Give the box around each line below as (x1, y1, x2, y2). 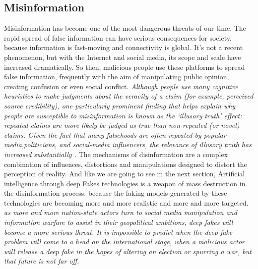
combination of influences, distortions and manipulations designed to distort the (4, 159, 247, 169)
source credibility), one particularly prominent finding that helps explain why (4, 100, 236, 110)
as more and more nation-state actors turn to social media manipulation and (4, 207, 237, 217)
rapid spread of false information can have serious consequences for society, (4, 32, 232, 43)
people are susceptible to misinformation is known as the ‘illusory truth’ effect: (4, 110, 242, 120)
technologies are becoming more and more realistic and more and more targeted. (4, 197, 249, 208)
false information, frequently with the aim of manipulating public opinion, (4, 71, 229, 82)
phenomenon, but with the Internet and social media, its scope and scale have (4, 52, 241, 62)
